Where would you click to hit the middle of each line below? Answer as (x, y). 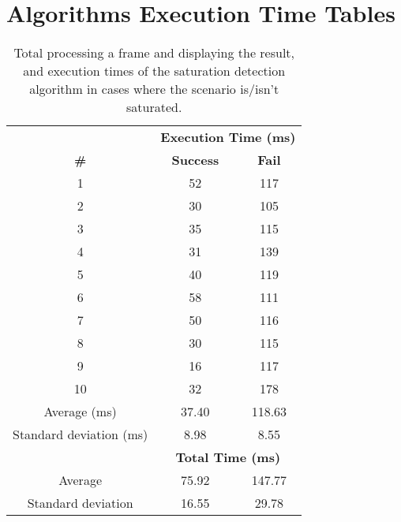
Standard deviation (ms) (81, 434)
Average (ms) (80, 412)
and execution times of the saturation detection (154, 71)
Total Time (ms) (228, 457)
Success (195, 160)
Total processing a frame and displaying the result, (154, 53)
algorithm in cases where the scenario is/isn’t (154, 89)
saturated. (154, 107)
